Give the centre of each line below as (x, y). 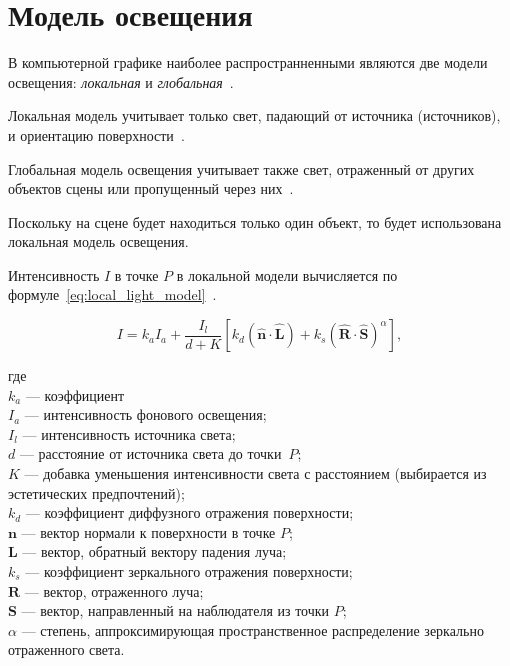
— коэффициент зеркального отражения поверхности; (189, 571)
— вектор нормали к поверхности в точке (148, 531)
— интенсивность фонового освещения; (145, 414)
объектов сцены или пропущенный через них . (151, 188)
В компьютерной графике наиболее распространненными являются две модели (248, 62)
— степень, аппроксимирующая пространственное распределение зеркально (252, 629)
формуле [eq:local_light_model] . (112, 294)
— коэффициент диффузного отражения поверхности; (189, 512)
